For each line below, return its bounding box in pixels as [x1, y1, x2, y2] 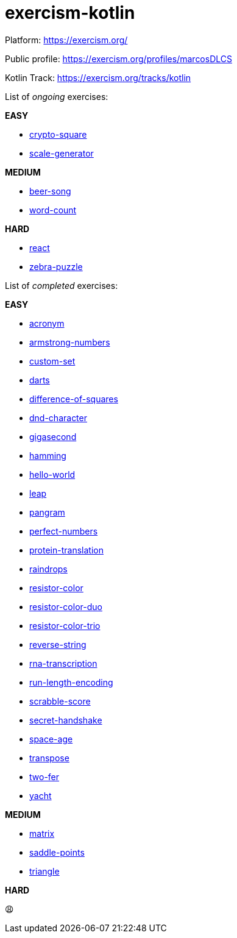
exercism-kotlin [5, 2, 135, 23]
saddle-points [29, 847, 85, 858]
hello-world [29, 469, 76, 480]
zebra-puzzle [29, 261, 83, 272]
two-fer [29, 771, 60, 782]
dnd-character [29, 412, 87, 423]
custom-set [29, 355, 76, 366]
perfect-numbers [29, 525, 98, 536]
